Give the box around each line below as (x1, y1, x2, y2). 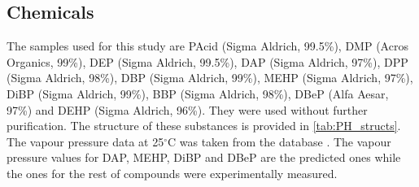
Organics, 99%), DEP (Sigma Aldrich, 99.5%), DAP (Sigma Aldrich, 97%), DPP (7, 53, 408, 70)
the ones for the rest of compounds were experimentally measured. (7, 164, 338, 181)
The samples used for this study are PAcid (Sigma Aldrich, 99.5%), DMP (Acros (7, 37, 408, 54)
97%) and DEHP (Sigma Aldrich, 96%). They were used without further (7, 101, 368, 118)
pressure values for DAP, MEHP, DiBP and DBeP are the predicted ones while (7, 149, 401, 166)
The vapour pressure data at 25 (7, 133, 164, 150)
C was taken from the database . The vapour (168, 133, 391, 150)
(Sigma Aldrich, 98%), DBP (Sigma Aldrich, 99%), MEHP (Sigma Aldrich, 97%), (7, 69, 413, 86)
